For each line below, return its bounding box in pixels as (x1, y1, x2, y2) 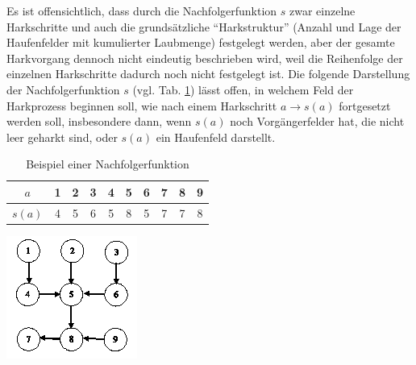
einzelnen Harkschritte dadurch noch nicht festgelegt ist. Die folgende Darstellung (6, 65, 410, 82)
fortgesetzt (339, 97, 391, 114)
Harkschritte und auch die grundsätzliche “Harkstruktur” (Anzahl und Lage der (6, 18, 401, 35)
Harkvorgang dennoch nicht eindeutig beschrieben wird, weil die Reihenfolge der (6, 49, 403, 66)
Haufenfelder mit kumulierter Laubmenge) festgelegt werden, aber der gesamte (6, 34, 395, 51)
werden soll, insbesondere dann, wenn (6, 113, 192, 130)
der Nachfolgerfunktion (6, 81, 120, 97)
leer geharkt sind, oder (6, 128, 118, 145)
